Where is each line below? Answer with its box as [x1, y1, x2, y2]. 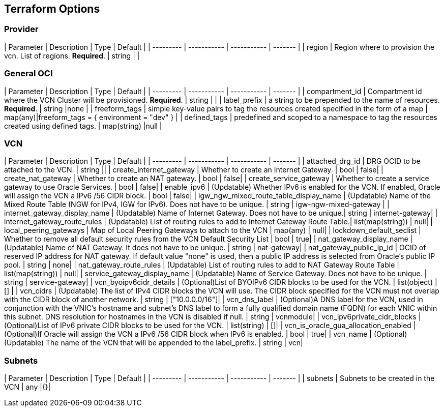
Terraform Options [4, 3, 100, 15]
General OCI [4, 68, 53, 79]
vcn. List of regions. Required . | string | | [4, 51, 140, 60]
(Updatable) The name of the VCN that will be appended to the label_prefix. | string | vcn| [4, 338, 303, 347]
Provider [4, 24, 39, 35]
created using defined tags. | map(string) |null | [4, 121, 162, 130]
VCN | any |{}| [4, 383, 51, 392]
